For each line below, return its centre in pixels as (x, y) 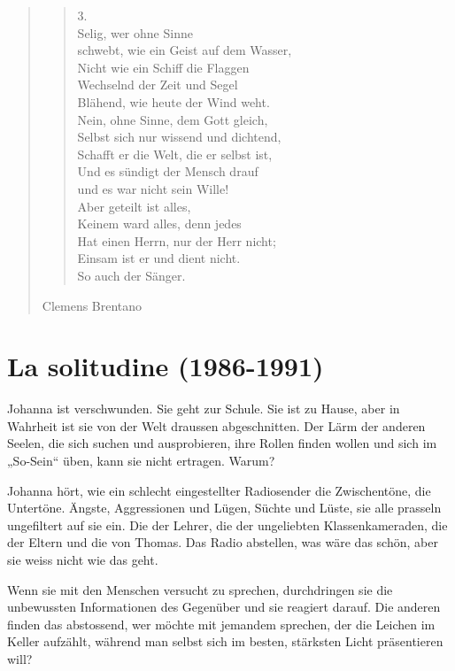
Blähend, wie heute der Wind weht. (174, 101)
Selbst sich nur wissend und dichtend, (179, 137)
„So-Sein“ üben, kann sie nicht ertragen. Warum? (141, 460)
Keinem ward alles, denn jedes (159, 224)
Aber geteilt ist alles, (134, 206)
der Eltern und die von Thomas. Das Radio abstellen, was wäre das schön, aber (223, 542)
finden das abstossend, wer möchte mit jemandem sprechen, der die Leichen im (221, 624)
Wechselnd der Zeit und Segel (158, 85)
